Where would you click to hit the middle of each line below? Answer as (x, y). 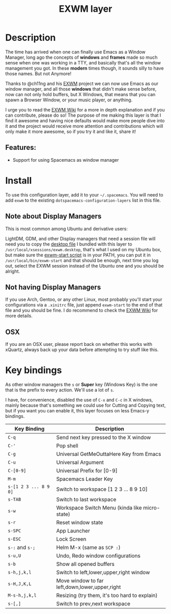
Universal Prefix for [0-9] (87, 471)
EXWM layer (85, 9)
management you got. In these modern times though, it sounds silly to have (84, 68)
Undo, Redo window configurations (98, 556)
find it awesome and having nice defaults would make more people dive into (85, 120)
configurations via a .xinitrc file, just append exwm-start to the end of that (84, 305)
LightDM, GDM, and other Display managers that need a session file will (80, 238)
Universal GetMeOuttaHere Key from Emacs (109, 454)
